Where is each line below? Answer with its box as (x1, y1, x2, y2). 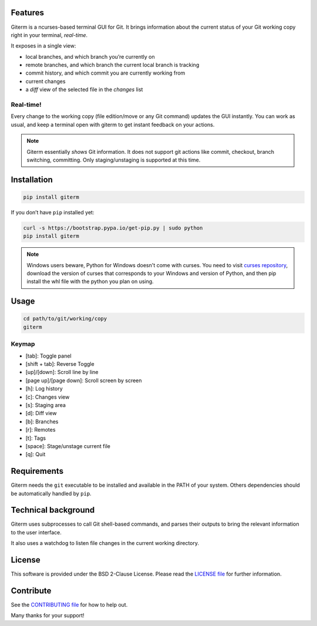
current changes (25, 78, 66, 85)
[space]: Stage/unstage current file (25, 442, 111, 449)
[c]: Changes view (25, 393, 70, 400)
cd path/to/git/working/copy (23, 315, 107, 322)
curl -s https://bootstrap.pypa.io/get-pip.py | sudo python (23, 224, 203, 231)
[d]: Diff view (25, 410, 57, 417)
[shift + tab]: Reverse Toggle (25, 360, 95, 367)
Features (11, 8, 44, 18)
